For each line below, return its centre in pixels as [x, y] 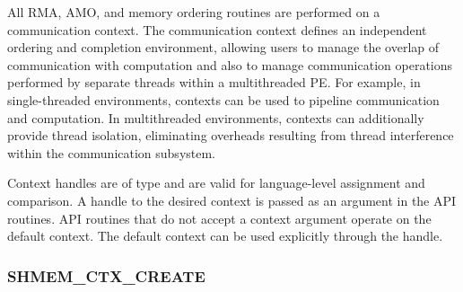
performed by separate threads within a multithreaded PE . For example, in [214, 82]
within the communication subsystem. [112, 152]
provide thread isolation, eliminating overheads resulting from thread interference [231, 135]
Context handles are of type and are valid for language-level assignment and [216, 183]
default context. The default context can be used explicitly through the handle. [225, 236]
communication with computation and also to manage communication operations [230, 64]
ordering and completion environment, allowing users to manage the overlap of [223, 47]
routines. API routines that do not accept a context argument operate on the [219, 218]
